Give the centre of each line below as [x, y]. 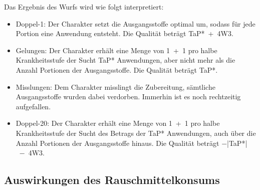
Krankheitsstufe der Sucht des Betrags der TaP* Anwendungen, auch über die [136, 133]
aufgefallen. [33, 106]
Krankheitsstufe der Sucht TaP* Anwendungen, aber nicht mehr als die [125, 60]
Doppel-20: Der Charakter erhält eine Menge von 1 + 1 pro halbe [118, 123]
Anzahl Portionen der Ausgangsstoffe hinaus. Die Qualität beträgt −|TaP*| [132, 143]
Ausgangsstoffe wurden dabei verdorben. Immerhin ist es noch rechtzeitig [128, 97]
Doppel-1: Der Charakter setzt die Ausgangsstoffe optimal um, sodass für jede [136, 23]
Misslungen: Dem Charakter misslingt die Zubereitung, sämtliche [115, 86]
